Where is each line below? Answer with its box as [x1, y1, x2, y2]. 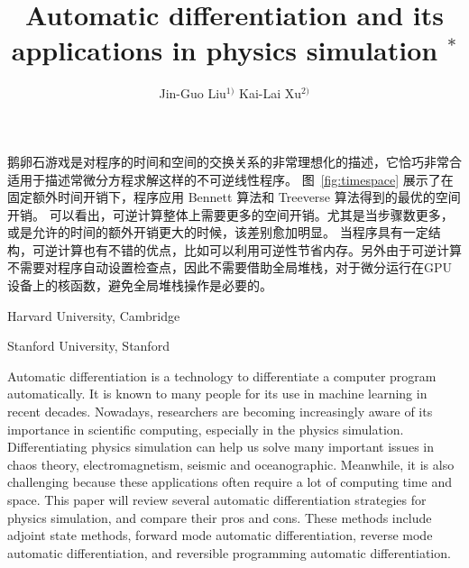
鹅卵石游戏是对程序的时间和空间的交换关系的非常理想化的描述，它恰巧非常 [7, 151, 449, 170]
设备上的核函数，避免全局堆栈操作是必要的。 [7, 276, 272, 295]
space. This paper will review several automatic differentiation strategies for [7, 490, 427, 508]
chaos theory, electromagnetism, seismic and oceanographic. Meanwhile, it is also [7, 454, 455, 473]
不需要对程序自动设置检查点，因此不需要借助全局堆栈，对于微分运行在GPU [7, 258, 453, 277]
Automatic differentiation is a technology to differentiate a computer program [7, 366, 437, 385]
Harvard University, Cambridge [7, 306, 180, 325]
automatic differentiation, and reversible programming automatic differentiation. [7, 543, 451, 562]
